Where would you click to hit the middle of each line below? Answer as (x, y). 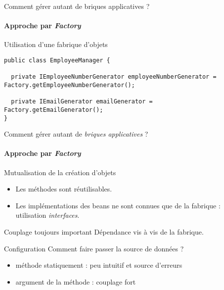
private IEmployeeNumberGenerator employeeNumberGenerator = (114, 77)
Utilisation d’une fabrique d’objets (56, 44)
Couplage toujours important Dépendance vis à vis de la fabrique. (104, 232)
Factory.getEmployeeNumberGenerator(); (69, 85)
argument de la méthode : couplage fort (76, 281)
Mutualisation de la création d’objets (60, 172)
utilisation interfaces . (47, 215)
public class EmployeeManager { (57, 60)
